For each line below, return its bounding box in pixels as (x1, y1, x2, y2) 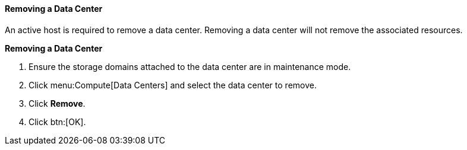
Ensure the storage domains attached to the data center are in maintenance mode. (29, 61, 351, 72)
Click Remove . (29, 98, 86, 108)
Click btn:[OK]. (29, 116, 86, 127)
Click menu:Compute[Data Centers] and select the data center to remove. (29, 79, 317, 90)
